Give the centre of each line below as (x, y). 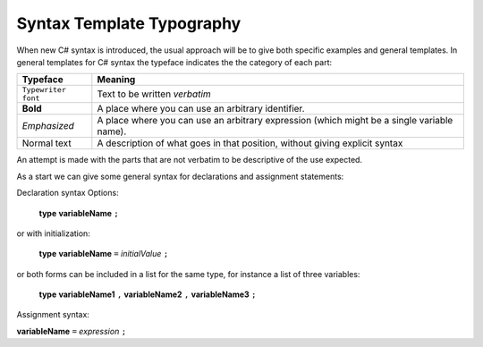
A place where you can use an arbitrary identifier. (201, 109)
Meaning (116, 80)
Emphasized (48, 126)
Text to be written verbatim (154, 94)
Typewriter (44, 90)
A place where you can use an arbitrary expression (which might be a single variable (275, 121)
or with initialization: (54, 233)
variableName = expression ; (72, 331)
